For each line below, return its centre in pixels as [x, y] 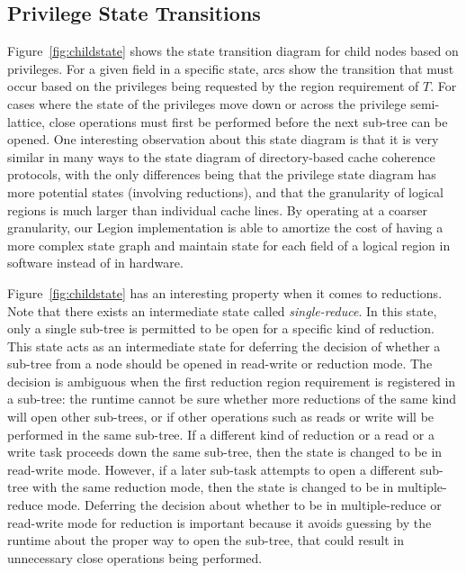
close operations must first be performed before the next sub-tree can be [248, 121]
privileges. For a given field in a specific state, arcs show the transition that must [231, 68]
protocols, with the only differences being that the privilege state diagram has [222, 174]
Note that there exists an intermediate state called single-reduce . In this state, [222, 310]
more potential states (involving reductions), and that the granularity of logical [225, 191]
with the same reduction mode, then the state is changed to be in [213, 487]
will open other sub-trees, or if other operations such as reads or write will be [221, 417]
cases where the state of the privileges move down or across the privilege [207, 103]
